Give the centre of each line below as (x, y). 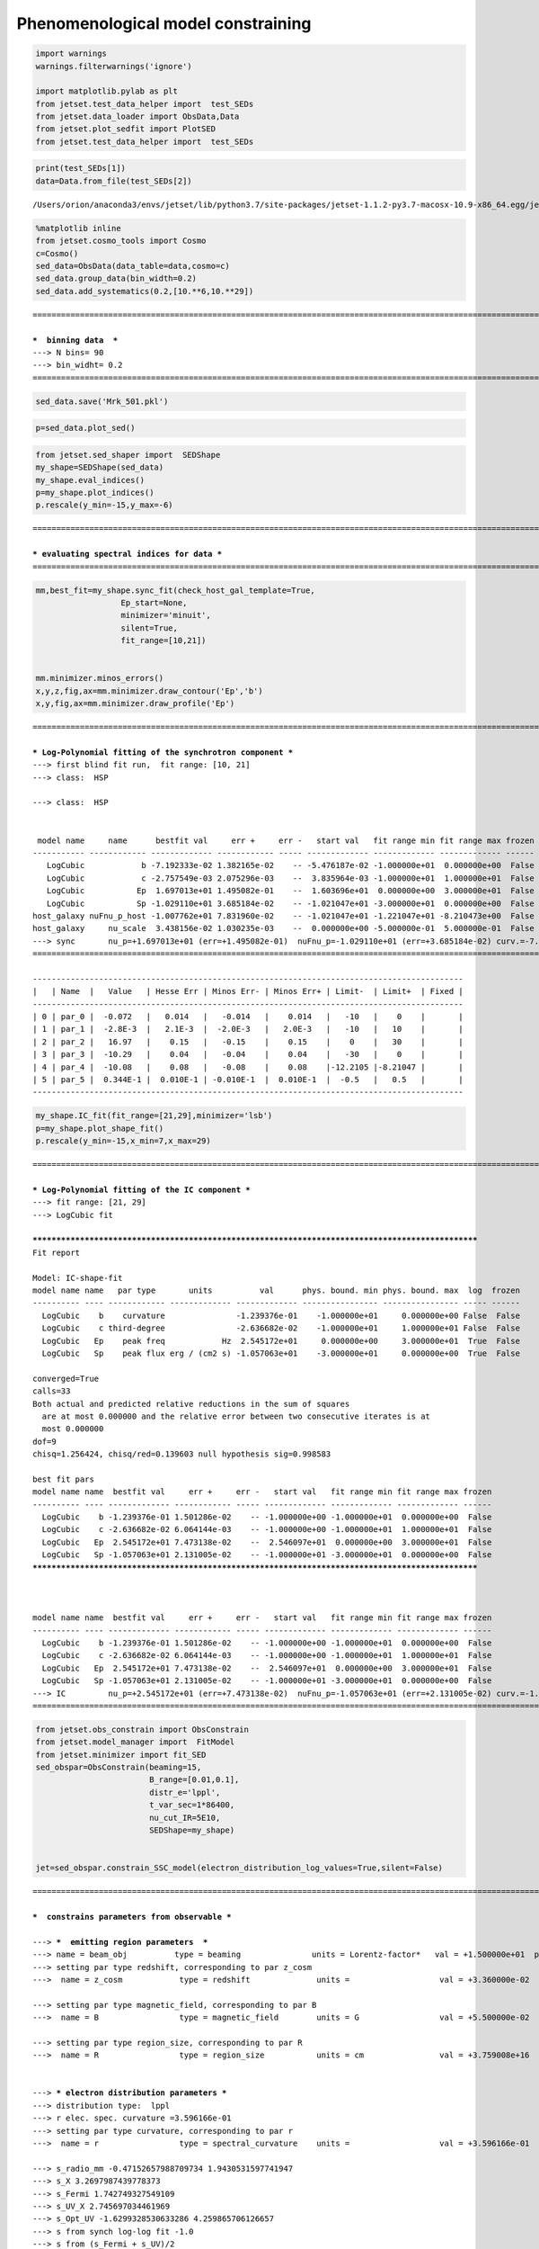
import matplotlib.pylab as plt (107, 91)
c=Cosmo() (57, 253)
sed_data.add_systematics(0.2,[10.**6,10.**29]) (145, 291)
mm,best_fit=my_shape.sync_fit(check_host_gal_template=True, (175, 590)
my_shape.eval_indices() (90, 480)
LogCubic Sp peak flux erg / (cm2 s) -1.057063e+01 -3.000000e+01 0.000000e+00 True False (281, 1353)
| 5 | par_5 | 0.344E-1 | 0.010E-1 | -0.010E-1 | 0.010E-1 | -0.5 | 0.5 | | (248, 1079)
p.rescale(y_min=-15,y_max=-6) (105, 505)
